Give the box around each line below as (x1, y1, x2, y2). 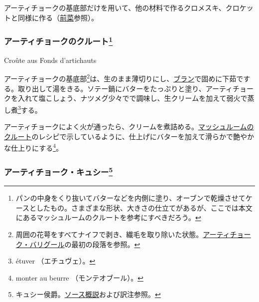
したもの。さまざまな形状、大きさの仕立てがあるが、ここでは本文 (36, 202, 253, 213)
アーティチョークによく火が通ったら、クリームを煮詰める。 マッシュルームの (4, 121, 254, 132)
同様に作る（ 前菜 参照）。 (17, 12, 98, 22)
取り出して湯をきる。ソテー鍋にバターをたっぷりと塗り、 (17, 83, 206, 93)
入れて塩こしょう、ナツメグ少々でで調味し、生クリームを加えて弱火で (17, 93, 248, 103)
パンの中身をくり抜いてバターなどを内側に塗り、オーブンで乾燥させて (15, 193, 246, 203)
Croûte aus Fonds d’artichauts (4, 54, 97, 65)
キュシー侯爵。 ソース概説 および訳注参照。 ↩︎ (15, 289, 161, 300)
